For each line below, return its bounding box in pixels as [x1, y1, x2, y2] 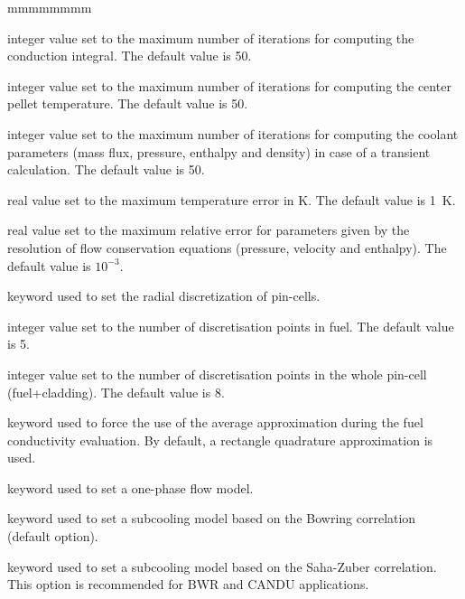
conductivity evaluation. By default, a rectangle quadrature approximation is [7, 430, 433, 449]
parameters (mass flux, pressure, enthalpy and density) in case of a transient [7, 142, 431, 161]
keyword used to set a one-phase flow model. [7, 478, 254, 497]
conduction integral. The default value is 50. [7, 46, 252, 65]
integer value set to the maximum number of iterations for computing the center [7, 76, 451, 95]
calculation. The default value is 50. [7, 160, 205, 179]
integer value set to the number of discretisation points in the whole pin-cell [7, 364, 427, 383]
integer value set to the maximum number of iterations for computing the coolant [7, 124, 459, 143]
